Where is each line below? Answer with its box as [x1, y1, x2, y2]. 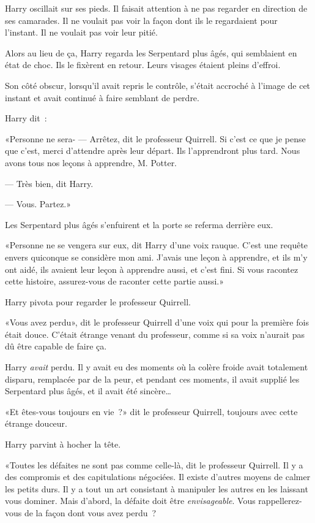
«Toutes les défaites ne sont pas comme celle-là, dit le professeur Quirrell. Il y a [5, 458, 303, 471]
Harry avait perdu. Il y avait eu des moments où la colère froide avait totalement [5, 361, 308, 373]
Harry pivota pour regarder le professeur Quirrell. [5, 295, 191, 308]
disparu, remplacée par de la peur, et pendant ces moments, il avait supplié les [5, 372, 300, 385]
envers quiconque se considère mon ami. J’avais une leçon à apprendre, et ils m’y [5, 250, 308, 263]
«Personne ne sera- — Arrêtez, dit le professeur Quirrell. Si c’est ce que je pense [5, 132, 306, 145]
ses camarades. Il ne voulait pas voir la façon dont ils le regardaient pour [5, 13, 278, 26]
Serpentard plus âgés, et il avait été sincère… [5, 384, 171, 397]
